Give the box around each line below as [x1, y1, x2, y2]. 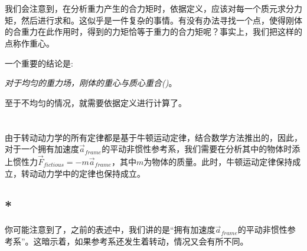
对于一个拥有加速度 [5, 143, 79, 155]
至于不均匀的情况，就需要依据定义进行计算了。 [5, 96, 187, 108]
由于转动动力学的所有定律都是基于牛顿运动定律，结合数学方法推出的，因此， [5, 131, 302, 143]
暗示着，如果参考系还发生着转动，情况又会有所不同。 [41, 235, 249, 247]
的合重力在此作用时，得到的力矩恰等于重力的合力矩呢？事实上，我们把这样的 [5, 25, 302, 38]
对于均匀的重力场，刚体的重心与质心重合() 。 [5, 77, 177, 89]
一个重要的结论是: [5, 57, 73, 69]
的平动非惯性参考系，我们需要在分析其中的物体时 [102, 143, 292, 155]
